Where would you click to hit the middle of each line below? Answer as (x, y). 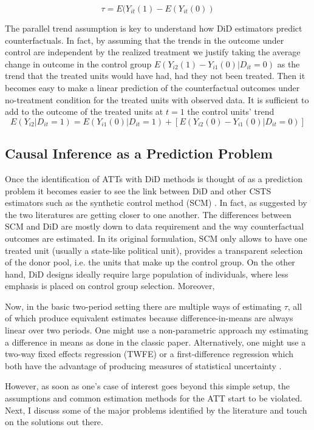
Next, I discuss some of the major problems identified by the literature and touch (156, 410)
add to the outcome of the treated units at (84, 111)
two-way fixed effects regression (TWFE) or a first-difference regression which (149, 354)
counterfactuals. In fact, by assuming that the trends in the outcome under (145, 40)
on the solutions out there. (54, 422)
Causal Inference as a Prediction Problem (139, 153)
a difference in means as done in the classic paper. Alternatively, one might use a (155, 342)
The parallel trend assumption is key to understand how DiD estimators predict (154, 28)
